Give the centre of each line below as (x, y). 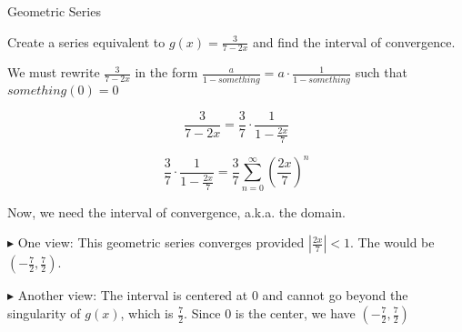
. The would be (392, 242)
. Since (202, 313)
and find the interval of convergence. (354, 41)
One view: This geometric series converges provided (161, 242)
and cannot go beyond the (335, 295)
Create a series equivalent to (86, 41)
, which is (147, 313)
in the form (166, 72)
